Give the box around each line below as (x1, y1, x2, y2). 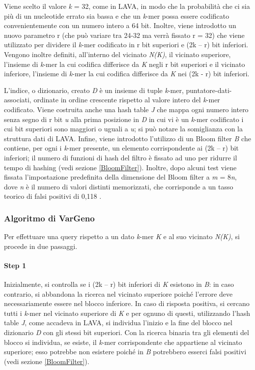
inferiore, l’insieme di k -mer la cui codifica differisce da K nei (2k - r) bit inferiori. (4, 68, 250, 79)
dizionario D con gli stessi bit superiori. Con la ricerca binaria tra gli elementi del (4, 327, 249, 338)
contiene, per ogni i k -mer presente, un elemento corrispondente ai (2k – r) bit (4, 143, 239, 153)
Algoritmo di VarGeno (4, 212, 95, 224)
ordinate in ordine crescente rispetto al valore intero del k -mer (33, 94, 220, 105)
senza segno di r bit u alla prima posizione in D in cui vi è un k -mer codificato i (4, 114, 244, 124)
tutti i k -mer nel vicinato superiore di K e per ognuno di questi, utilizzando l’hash (4, 308, 251, 318)
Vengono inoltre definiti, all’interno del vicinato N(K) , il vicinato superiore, (4, 49, 231, 59)
